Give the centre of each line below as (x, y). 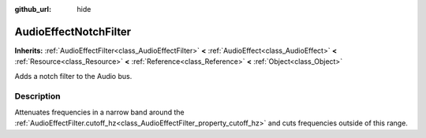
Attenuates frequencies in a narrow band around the (99, 112)
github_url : (33, 9)
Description (37, 96)
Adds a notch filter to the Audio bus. (73, 76)
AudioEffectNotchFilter (73, 32)
